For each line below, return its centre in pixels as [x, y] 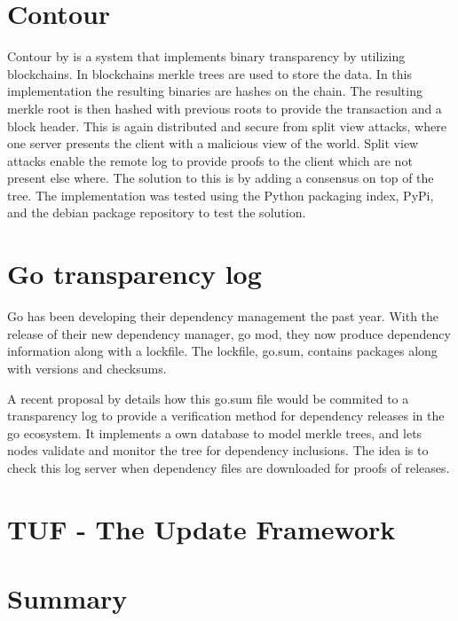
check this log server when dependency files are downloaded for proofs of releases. [229, 467]
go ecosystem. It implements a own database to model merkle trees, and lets [215, 432]
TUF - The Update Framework [201, 528]
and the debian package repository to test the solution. [157, 212]
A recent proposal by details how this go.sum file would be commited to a [208, 398]
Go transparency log [134, 274]
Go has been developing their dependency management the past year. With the [223, 316]
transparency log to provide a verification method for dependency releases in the [226, 416]
